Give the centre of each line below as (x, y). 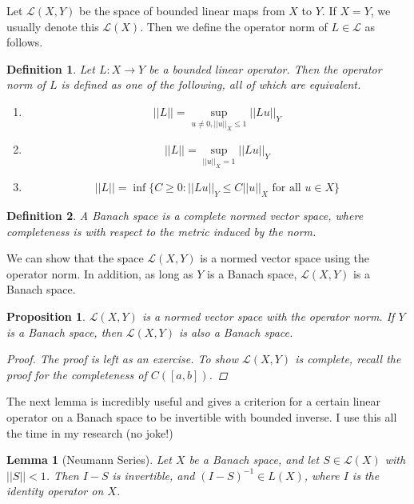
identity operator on (55, 491)
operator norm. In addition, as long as (100, 273)
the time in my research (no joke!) (90, 432)
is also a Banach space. (236, 332)
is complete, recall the (348, 359)
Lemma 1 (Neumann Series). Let (89, 460)
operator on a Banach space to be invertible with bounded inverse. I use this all (202, 417)
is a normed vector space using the (285, 258)
